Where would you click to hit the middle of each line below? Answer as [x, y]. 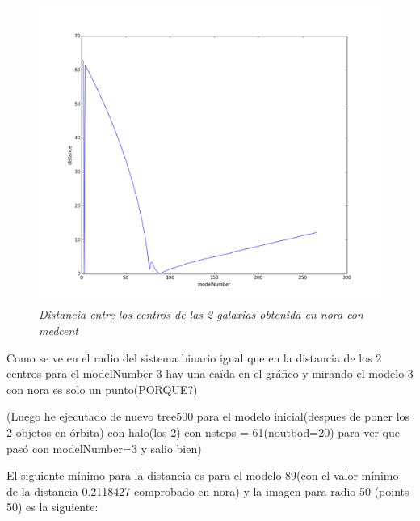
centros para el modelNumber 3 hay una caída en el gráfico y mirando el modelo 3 [210, 373]
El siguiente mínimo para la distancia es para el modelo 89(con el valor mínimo [203, 475]
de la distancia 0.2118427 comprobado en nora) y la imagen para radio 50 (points [208, 491]
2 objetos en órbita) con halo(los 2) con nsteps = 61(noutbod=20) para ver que [203, 432]
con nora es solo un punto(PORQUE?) [102, 389]
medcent [59, 330]
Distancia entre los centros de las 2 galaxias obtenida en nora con [201, 314]
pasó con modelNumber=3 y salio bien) [104, 448]
